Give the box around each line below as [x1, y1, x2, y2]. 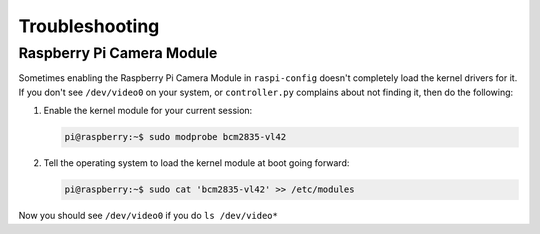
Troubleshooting [18, 15, 160, 37]
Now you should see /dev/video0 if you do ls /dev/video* [18, 210, 279, 222]
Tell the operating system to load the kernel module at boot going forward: [43, 157, 350, 169]
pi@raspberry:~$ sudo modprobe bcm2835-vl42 [64, 131, 287, 143]
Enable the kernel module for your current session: [43, 105, 253, 117]
